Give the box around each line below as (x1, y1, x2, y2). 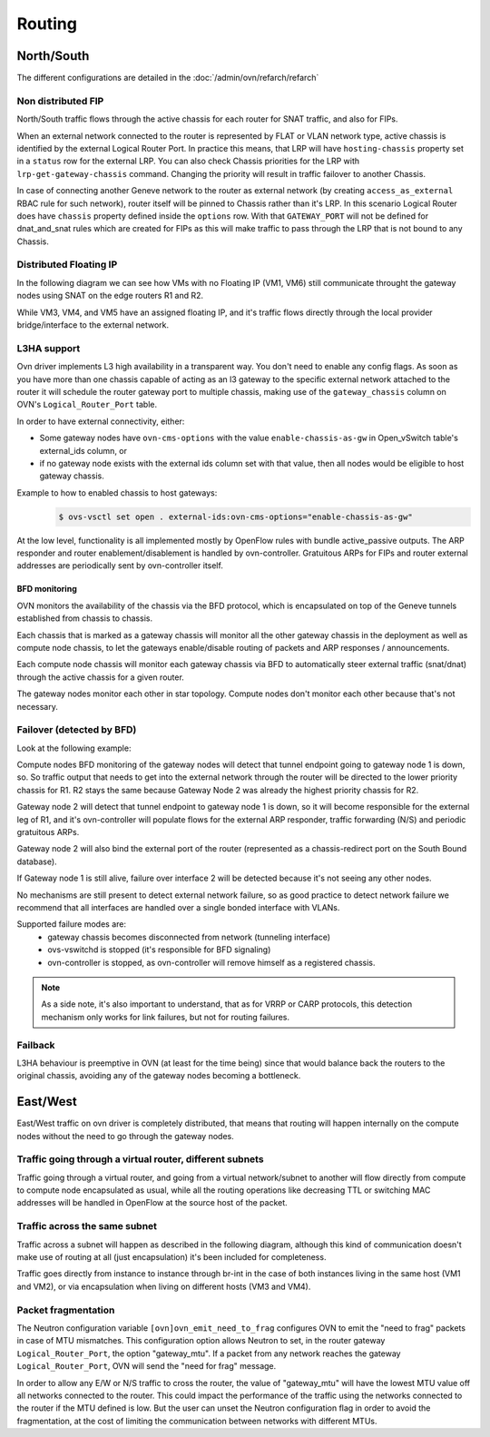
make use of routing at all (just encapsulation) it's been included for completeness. (16, 1252, 327, 1263)
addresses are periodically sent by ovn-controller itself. (16, 560, 224, 571)
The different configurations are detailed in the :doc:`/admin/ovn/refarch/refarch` (16, 73, 319, 84)
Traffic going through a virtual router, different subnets (16, 1153, 264, 1166)
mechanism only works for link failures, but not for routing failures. (41, 1011, 290, 1022)
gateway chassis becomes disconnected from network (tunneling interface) (47, 931, 331, 942)
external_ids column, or (39, 445, 127, 456)
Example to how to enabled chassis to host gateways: (16, 487, 218, 498)
